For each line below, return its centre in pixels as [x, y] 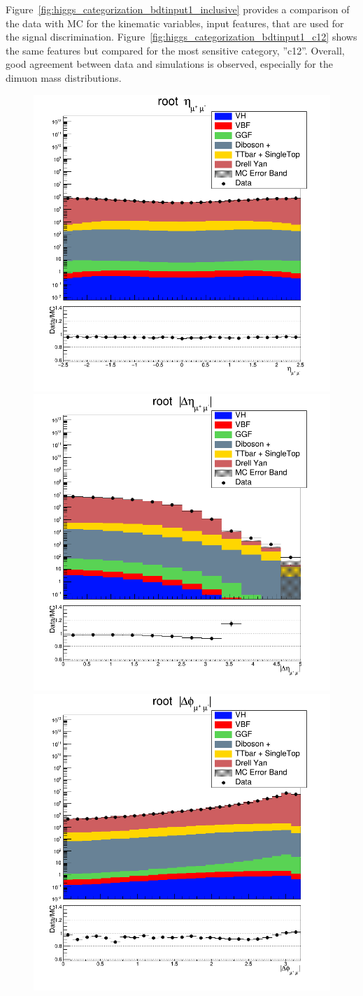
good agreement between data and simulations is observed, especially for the [169, 64]
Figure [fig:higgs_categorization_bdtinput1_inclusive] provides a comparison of [178, 9]
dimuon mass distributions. [64, 77]
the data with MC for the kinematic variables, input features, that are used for [175, 23]
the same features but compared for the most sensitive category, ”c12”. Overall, [175, 50]
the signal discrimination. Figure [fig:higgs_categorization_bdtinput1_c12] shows [181, 37]
